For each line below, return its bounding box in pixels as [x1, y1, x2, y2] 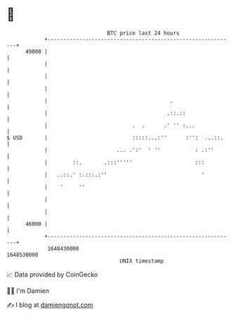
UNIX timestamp [119, 257, 164, 265]
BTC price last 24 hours [107, 30, 180, 37]
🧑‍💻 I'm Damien [6, 286, 50, 295]
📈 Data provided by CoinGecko [6, 270, 98, 279]
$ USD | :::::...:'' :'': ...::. [6, 134, 224, 141]
